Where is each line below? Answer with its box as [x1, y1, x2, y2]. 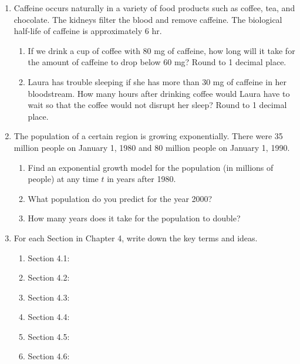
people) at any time [28, 173, 99, 185]
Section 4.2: [28, 271, 70, 284]
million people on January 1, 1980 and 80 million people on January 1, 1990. [14, 141, 290, 153]
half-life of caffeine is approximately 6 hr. [14, 25, 162, 37]
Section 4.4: [28, 311, 70, 323]
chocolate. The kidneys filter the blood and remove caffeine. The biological [14, 13, 282, 25]
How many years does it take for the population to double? [28, 212, 241, 224]
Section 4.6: [28, 350, 70, 362]
